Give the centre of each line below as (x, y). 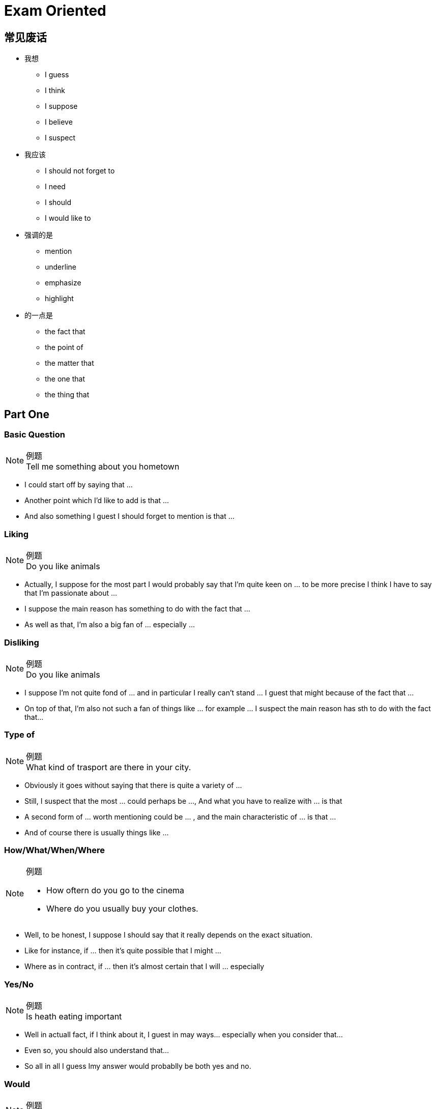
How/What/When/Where (55, 850)
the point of (64, 347)
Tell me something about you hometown (103, 467)
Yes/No (19, 984)
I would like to (68, 218)
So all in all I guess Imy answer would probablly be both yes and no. (138, 1066)
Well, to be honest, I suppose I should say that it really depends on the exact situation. (168, 935)
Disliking (22, 642)
